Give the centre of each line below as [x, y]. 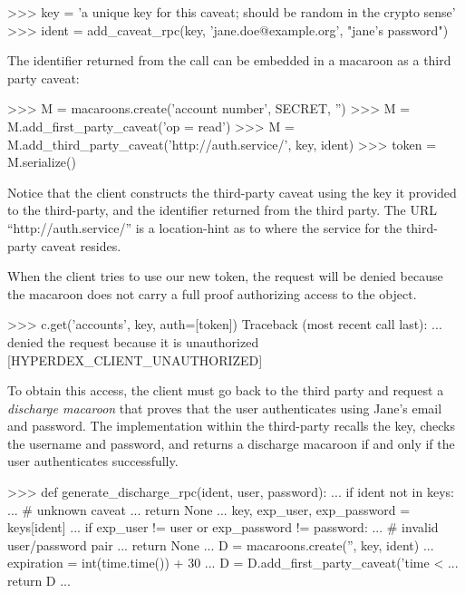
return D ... [39, 581]
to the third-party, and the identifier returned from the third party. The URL [223, 210]
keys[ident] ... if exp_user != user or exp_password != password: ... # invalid [223, 527]
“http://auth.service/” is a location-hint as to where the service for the [205, 227]
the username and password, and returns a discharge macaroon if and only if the [231, 443]
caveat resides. [81, 245]
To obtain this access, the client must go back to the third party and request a [226, 390]
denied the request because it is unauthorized [133, 341]
